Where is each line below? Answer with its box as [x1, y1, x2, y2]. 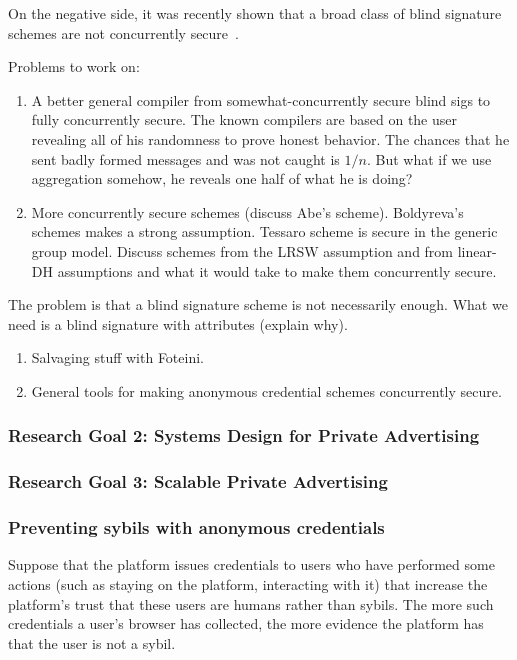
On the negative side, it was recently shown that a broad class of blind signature [8, 3, 502, 23]
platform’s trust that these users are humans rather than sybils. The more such [8, 593, 494, 614]
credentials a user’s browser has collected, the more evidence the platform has [8, 613, 484, 634]
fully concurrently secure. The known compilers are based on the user [31, 109, 457, 130]
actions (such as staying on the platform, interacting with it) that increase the [8, 574, 488, 594]
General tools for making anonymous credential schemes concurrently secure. [31, 380, 502, 401]
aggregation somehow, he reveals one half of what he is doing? [31, 168, 413, 189]
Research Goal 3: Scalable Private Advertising [8, 469, 388, 494]
